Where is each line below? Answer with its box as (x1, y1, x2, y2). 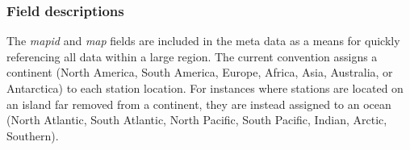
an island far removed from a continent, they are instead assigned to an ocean (6, 95, 391, 112)
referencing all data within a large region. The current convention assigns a (6, 48, 378, 65)
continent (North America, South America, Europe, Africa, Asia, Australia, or (6, 64, 393, 81)
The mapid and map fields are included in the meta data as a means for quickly (6, 32, 400, 49)
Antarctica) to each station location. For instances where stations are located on (6, 80, 404, 96)
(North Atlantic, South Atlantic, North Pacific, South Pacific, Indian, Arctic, (6, 111, 387, 128)
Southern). (6, 127, 59, 144)
